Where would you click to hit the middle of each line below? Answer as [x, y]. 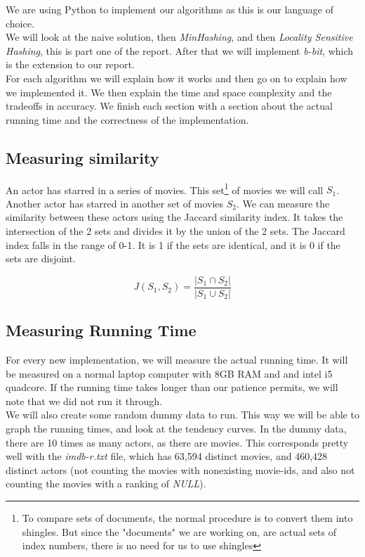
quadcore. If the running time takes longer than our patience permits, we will [172, 387]
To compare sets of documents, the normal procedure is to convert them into [187, 517]
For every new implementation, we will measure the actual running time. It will [177, 360]
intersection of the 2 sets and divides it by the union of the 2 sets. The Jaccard [175, 230]
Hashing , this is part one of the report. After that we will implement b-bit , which [180, 50]
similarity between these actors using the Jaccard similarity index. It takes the [174, 217]
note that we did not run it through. [84, 401]
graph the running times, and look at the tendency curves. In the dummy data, [176, 428]
